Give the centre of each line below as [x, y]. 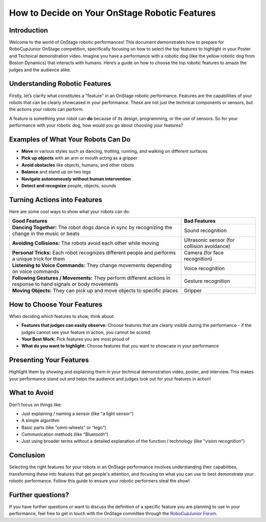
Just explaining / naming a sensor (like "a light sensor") [78, 414]
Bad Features [200, 221]
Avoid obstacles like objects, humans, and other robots [78, 165]
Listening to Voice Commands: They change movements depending [92, 265]
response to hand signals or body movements [65, 284]
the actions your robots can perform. [46, 109]
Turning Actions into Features [56, 200]
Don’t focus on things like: [36, 405]
